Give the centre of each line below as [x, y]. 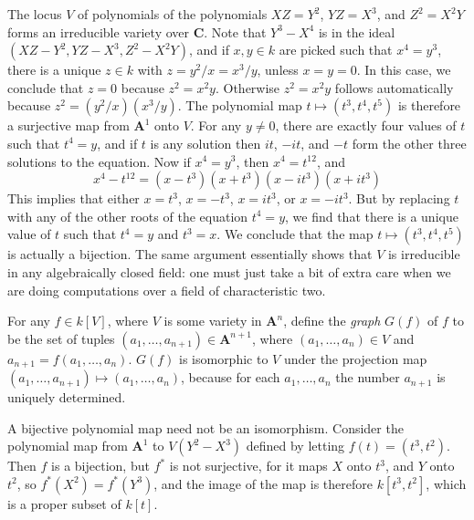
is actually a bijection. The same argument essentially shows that [190, 254]
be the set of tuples [61, 338]
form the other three [409, 143]
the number [368, 377]
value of [29, 234]
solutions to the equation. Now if [99, 161]
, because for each [231, 377]
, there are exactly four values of [366, 125]
